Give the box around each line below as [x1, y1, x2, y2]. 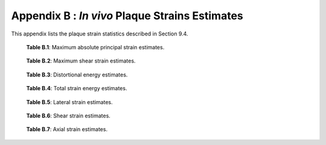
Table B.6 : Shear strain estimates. [26, 112, 111, 119]
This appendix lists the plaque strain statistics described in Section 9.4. [11, 30, 188, 37]
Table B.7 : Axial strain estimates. [26, 126, 108, 133]
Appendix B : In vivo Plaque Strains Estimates [11, 9, 244, 22]
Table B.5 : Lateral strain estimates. [26, 98, 113, 105]
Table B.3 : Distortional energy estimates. [26, 71, 128, 78]
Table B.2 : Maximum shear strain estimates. [26, 57, 136, 64]
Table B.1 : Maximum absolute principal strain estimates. [26, 43, 165, 51]
